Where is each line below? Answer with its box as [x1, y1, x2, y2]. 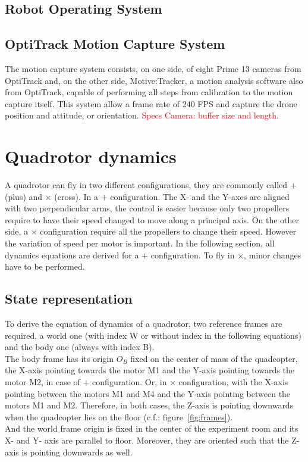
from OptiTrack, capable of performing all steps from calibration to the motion [5, 86, 293, 98]
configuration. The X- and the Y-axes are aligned [110, 190, 290, 202]
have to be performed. [5, 260, 85, 273]
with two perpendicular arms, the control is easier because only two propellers [5, 202, 290, 214]
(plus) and [5, 190, 43, 202]
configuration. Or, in [92, 376, 167, 388]
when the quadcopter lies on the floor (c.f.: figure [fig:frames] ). [5, 410, 233, 423]
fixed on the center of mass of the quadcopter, [130, 352, 298, 364]
